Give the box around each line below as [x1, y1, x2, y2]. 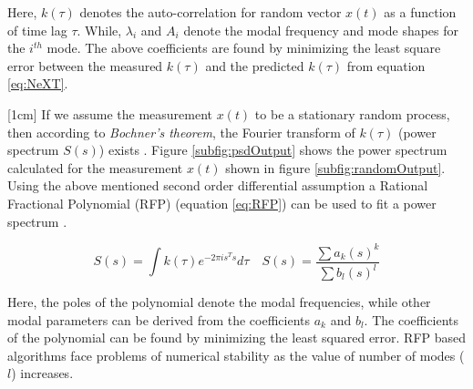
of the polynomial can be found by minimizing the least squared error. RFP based [7, 328, 467, 347]
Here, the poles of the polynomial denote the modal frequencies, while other [7, 292, 431, 312]
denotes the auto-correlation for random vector [79, 3, 342, 21]
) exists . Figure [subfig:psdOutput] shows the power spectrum [98, 140, 447, 159]
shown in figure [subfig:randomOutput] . [225, 158, 446, 177]
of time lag [7, 20, 67, 39]
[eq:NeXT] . [7, 74, 68, 93]
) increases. [11, 363, 74, 383]
